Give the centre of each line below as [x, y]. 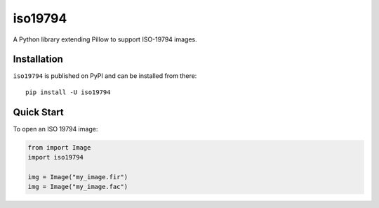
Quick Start [38, 112]
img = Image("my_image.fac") [78, 187]
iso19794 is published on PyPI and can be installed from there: [105, 76]
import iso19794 [56, 157]
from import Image [59, 147]
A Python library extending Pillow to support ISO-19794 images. [105, 39]
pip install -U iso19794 [68, 92]
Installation [38, 59]
